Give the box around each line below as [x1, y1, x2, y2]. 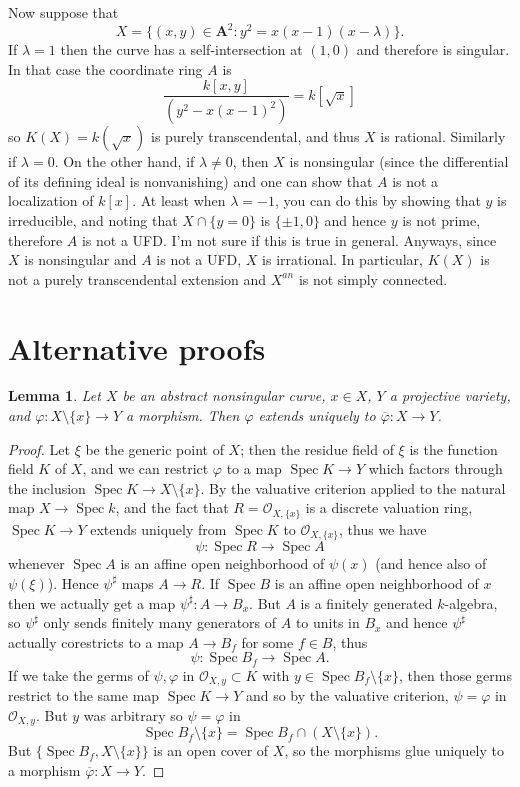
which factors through [368, 458, 503, 479]
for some [241, 631, 294, 652]
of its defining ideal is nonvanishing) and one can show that [8, 170, 373, 191]
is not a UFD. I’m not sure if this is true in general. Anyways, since [81, 229, 497, 250]
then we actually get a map [8, 592, 176, 613]
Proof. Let [8, 438, 70, 459]
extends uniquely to [258, 405, 376, 426]
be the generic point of [85, 438, 224, 459]
